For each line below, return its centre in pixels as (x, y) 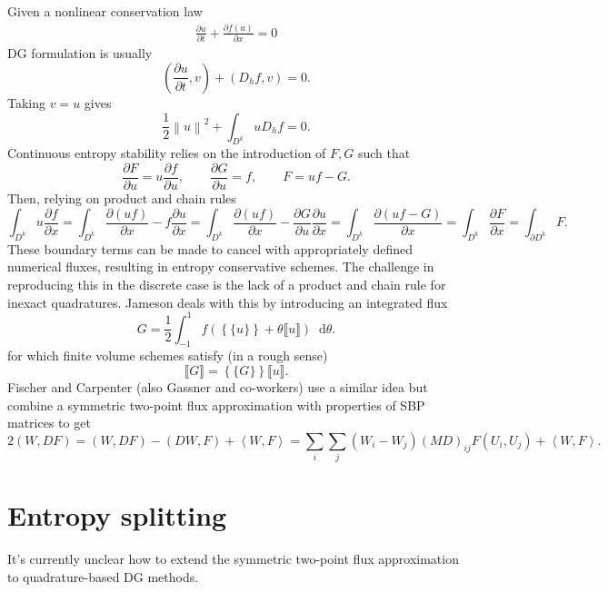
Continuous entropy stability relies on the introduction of (167, 153)
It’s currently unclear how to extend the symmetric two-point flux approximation (233, 559)
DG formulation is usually (80, 53)
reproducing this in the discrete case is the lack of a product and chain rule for (227, 284)
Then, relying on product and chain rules (122, 197)
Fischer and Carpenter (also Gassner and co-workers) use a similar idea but (218, 387)
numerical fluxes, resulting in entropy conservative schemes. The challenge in (221, 266)
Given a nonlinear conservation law (105, 11)
